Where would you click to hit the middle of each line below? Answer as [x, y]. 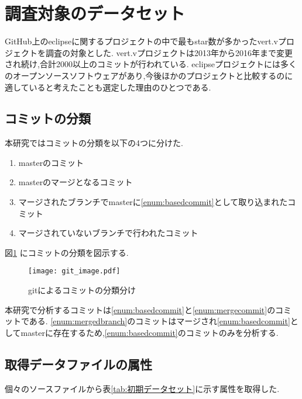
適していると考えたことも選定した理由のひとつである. [108, 87]
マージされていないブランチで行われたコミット [108, 233]
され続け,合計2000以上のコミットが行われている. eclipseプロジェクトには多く [151, 64]
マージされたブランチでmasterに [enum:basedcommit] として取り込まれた [153, 202]
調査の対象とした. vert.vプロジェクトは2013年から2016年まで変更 [169, 52]
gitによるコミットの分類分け [82, 290]
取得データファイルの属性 [78, 364]
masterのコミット [51, 162]
